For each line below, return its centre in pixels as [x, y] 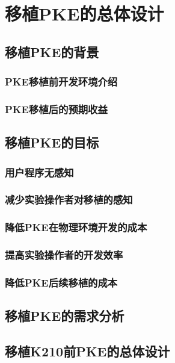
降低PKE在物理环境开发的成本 [76, 227]
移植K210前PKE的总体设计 [87, 351]
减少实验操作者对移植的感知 [69, 200]
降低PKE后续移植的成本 [61, 282]
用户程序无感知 [39, 172]
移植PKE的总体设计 [84, 14]
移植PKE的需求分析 [65, 316]
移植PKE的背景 [52, 51]
